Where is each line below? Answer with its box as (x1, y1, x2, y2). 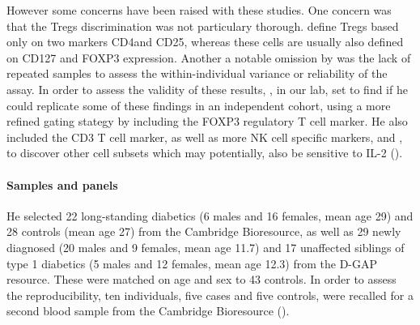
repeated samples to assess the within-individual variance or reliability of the (6, 65, 388, 82)
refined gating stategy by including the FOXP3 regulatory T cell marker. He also (6, 113, 408, 130)
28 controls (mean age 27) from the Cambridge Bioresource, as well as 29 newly (6, 223, 401, 240)
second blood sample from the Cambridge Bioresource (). (6, 302, 290, 319)
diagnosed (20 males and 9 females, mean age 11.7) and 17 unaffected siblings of (6, 238, 405, 255)
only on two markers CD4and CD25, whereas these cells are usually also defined (6, 33, 404, 50)
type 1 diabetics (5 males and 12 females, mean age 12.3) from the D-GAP (6, 254, 378, 272)
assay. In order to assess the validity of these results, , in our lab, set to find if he (6, 80, 408, 97)
